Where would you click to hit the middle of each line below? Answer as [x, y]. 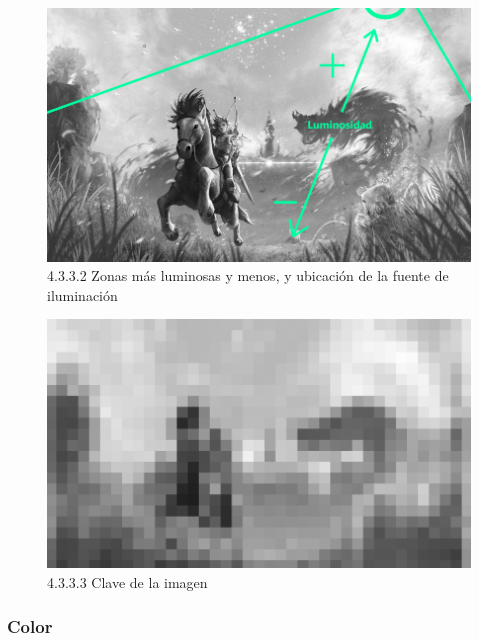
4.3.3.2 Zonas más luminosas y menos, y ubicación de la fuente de [248, 275]
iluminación [82, 294]
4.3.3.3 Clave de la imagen [127, 581]
